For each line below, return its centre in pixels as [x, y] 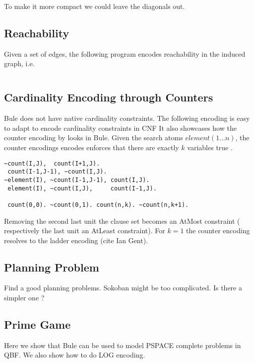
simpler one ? [24, 298]
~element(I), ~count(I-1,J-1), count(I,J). [77, 180]
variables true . [210, 147]
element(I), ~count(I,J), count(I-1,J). [82, 188]
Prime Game [37, 324]
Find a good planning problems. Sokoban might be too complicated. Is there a [123, 288]
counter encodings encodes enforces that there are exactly [92, 147]
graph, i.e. [19, 63]
